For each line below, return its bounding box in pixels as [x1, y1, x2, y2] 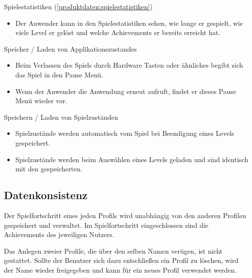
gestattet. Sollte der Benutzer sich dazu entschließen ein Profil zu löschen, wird [4, 255, 239, 265]
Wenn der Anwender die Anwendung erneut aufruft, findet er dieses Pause [15, 86, 236, 96]
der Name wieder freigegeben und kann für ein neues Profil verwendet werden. [4, 264, 237, 275]
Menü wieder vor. [15, 95, 67, 106]
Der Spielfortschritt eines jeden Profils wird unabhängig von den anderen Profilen [4, 210, 246, 220]
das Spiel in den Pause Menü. [15, 69, 103, 79]
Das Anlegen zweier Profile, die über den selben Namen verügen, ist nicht [4, 245, 223, 256]
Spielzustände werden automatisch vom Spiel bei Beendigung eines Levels [15, 128, 235, 138]
